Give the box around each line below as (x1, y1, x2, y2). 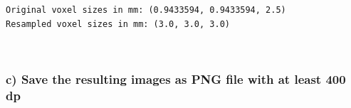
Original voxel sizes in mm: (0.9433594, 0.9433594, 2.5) (6, 5, 286, 15)
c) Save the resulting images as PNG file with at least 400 (6, 70, 346, 87)
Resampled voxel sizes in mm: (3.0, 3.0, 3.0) (6, 18, 230, 29)
